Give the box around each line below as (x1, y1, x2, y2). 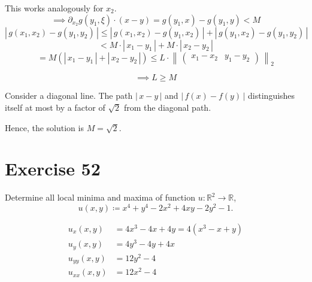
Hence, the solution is (5, 121, 84, 134)
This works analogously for (5, 2, 104, 14)
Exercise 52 (5, 156, 101, 181)
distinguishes (248, 89, 295, 102)
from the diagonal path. (123, 101, 211, 113)
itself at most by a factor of (5, 101, 105, 113)
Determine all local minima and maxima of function (5, 191, 195, 204)
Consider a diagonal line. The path (5, 89, 133, 102)
